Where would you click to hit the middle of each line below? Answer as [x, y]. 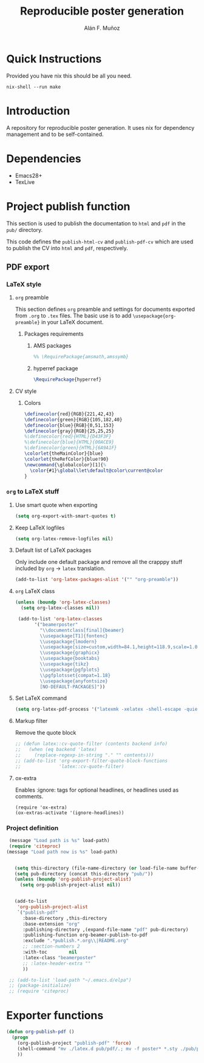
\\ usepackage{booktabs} [70, 659]
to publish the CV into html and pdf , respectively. [67, 248]
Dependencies [44, 158]
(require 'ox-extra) [41, 807]
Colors [32, 402]
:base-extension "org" [51, 924]
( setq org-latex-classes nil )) [60, 608]
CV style [26, 391]
